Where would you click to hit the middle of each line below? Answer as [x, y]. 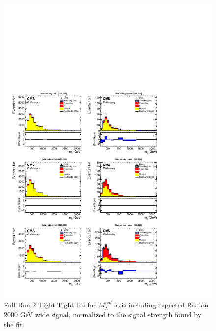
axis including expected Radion [162, 304]
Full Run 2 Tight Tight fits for [50, 304]
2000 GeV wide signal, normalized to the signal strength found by [103, 315]
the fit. [14, 324]
